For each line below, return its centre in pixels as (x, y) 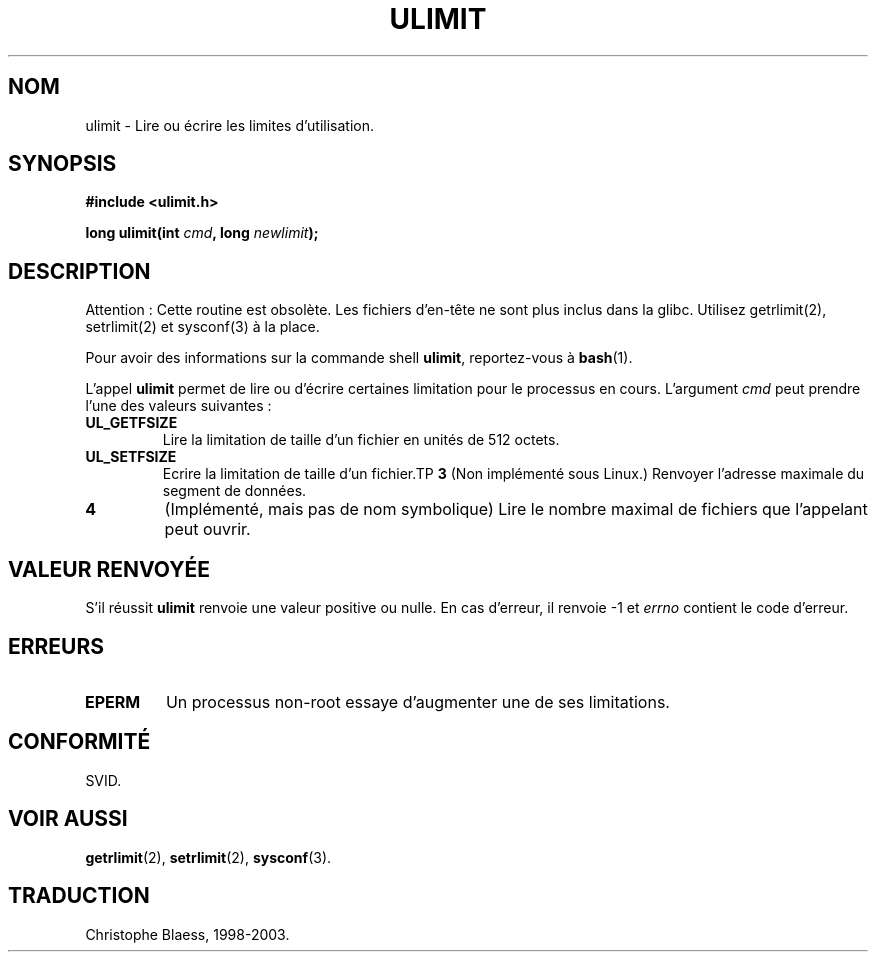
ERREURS (56, 646)
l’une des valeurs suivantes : (178, 406)
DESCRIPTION (79, 271)
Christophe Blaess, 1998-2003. (187, 934)
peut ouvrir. (207, 529)
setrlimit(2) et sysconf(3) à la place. (202, 327)
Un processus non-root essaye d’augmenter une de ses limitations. (417, 701)
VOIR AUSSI (68, 819)
